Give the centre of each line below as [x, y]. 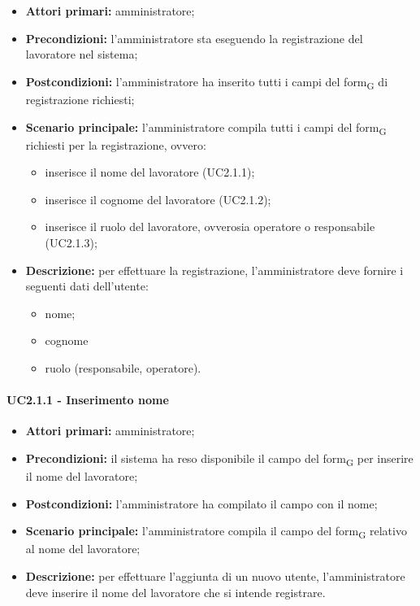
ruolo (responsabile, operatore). [123, 367]
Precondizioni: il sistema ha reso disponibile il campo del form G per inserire [219, 459]
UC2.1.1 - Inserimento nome [88, 400]
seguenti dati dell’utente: [87, 286]
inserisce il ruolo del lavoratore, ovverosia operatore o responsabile [210, 227]
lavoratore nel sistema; [82, 54]
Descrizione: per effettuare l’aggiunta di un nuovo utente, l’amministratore [215, 575]
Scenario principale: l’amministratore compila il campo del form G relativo [216, 532]
